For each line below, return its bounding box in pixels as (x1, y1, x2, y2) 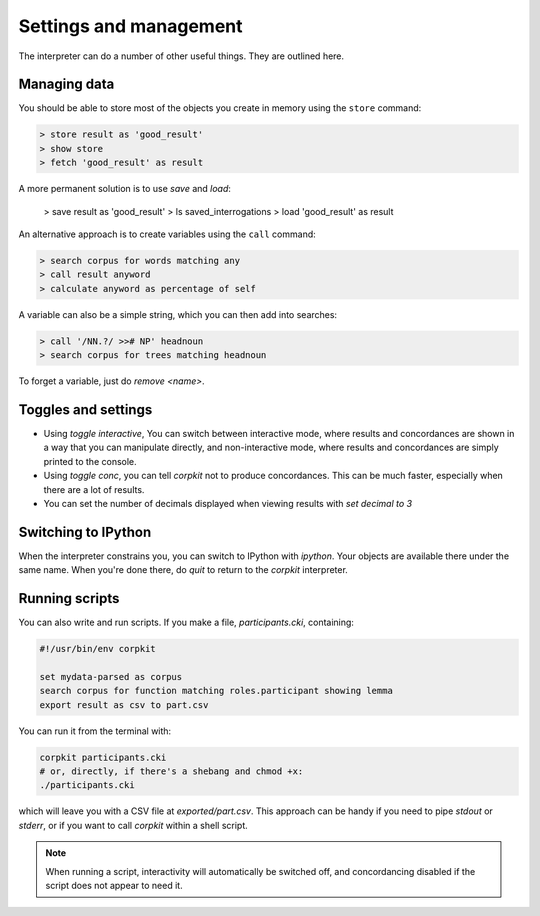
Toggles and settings (18, 401, 153, 418)
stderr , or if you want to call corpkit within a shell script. (18, 819, 249, 831)
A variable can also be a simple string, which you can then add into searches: (18, 308, 338, 320)
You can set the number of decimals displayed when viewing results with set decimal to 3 (43, 497, 413, 509)
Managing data (18, 76, 115, 93)
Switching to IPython (18, 523, 152, 540)
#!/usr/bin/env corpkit (39, 643, 157, 655)
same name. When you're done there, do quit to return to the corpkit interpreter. (18, 564, 349, 576)
